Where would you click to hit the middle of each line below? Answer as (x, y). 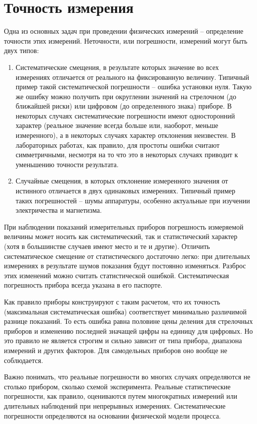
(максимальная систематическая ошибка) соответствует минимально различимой (125, 311)
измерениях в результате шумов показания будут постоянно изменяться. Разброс (125, 266)
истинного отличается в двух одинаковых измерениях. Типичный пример (126, 191)
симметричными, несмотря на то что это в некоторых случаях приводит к (127, 154)
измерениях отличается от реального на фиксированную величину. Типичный (132, 77)
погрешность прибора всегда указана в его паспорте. (83, 285)
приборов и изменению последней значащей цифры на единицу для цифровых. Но (128, 331)
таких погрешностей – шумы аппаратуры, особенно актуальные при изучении (133, 200)
